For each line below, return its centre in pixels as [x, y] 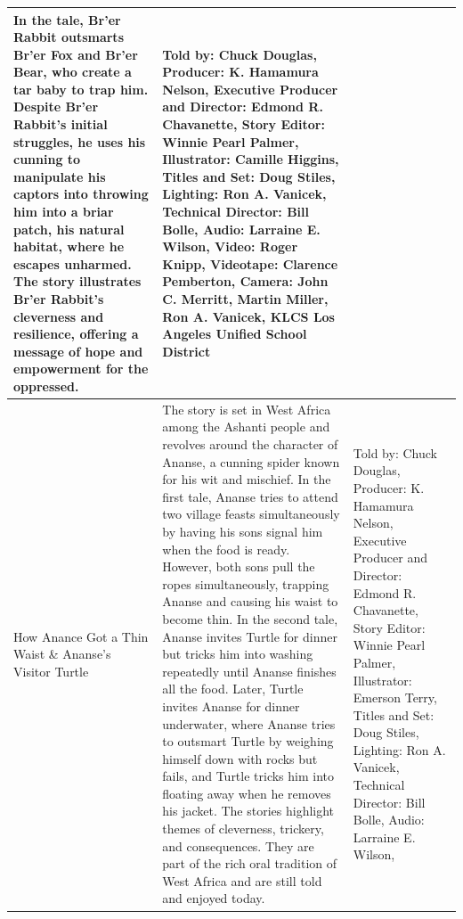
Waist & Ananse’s [62, 654]
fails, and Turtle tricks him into [248, 776]
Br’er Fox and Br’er [76, 54]
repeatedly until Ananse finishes [249, 671]
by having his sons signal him [243, 531]
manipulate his [60, 176]
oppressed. [46, 386]
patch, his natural [69, 229]
